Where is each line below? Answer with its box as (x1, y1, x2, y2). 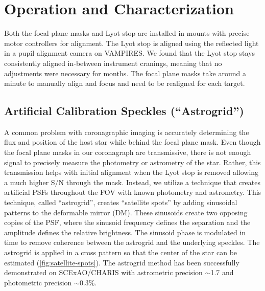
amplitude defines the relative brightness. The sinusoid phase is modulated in (4, 227, 246, 237)
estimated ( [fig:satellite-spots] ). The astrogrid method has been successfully (4, 257, 239, 267)
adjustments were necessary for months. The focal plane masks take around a (4, 68, 246, 78)
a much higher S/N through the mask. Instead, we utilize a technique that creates (4, 176, 260, 187)
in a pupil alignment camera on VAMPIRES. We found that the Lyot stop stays (4, 48, 255, 58)
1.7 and (210, 267, 234, 278)
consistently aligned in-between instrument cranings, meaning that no (4, 57, 222, 68)
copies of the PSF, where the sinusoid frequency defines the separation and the (4, 217, 251, 228)
